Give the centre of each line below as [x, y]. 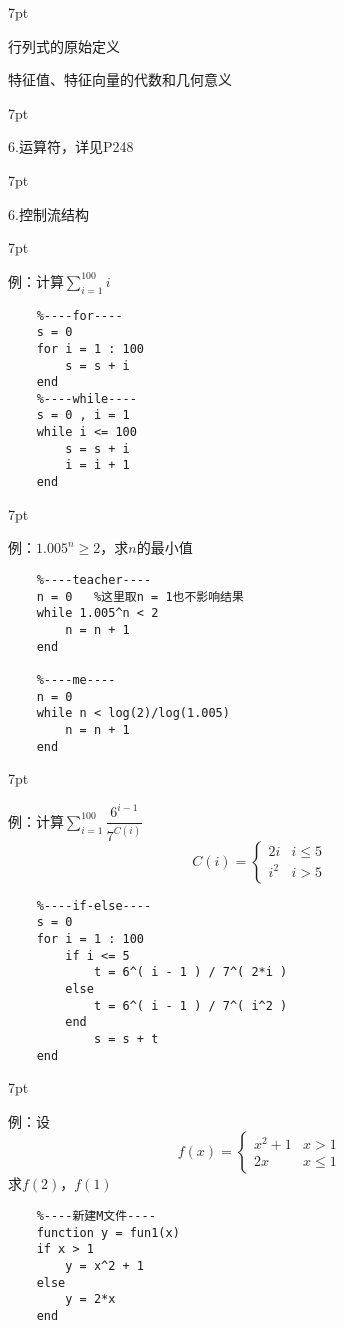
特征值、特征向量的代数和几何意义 [120, 79]
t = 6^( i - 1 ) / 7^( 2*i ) [190, 972]
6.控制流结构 [48, 213]
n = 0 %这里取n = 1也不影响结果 [140, 596]
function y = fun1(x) [108, 1232]
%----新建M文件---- [96, 1215]
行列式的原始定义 [64, 45]
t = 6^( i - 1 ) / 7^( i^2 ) [190, 1005]
